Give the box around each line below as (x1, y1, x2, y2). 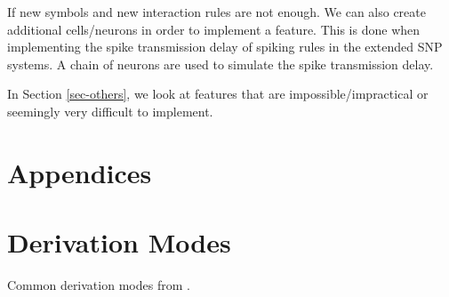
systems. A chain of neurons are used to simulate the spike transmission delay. (7, 54, 434, 73)
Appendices (7, 154, 152, 190)
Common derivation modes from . (7, 276, 190, 294)
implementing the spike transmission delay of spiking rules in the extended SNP (7, 37, 443, 56)
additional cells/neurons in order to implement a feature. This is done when (7, 20, 421, 38)
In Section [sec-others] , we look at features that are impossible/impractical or (7, 84, 429, 103)
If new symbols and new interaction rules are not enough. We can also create (7, 3, 426, 20)
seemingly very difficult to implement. (7, 101, 213, 120)
